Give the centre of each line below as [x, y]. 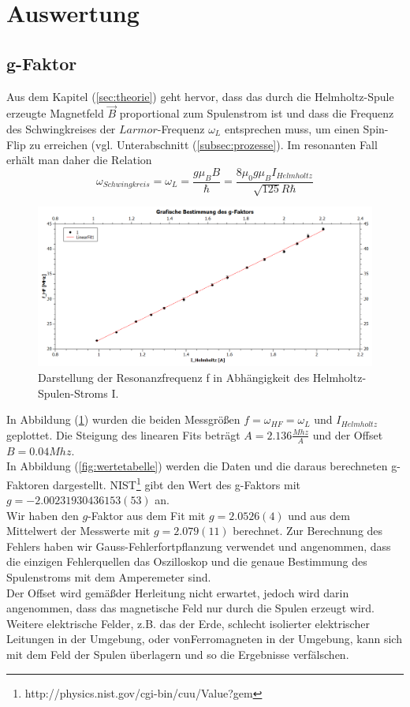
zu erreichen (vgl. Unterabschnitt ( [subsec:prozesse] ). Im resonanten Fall [203, 144]
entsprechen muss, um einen [292, 128]
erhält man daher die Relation [79, 160]
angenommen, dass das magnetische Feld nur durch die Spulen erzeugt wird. [190, 608]
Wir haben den [43, 515]
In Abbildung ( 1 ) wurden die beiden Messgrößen [123, 419]
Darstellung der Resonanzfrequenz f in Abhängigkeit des [174, 378]
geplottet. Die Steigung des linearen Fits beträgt [123, 434]
